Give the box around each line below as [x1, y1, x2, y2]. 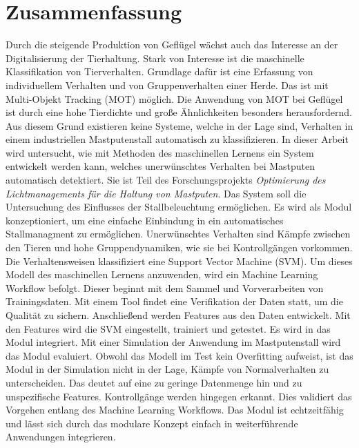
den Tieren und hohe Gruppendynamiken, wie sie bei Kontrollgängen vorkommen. [6, 240, 353, 255]
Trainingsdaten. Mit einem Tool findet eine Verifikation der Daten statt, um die [6, 294, 343, 309]
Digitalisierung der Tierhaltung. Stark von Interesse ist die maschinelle [6, 50, 304, 65]
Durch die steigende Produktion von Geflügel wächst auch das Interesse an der [6, 37, 338, 52]
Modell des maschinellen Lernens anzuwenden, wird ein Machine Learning [6, 267, 318, 282]
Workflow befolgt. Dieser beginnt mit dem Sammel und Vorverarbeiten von [6, 280, 324, 295]
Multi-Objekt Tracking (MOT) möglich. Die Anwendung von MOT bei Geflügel [6, 91, 343, 106]
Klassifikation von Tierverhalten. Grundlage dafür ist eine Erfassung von [6, 64, 313, 79]
